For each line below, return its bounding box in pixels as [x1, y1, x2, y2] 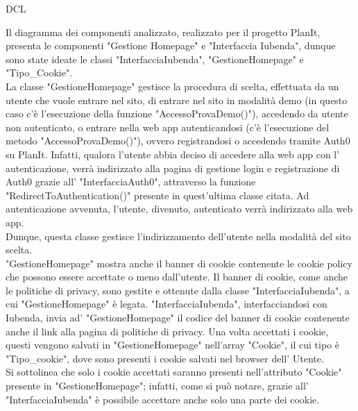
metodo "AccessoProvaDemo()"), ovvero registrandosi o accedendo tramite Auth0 [6, 133, 350, 148]
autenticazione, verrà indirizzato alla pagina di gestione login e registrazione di [6, 160, 340, 175]
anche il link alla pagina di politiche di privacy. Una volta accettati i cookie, [6, 324, 329, 338]
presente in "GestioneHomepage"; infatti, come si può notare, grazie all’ [6, 378, 309, 393]
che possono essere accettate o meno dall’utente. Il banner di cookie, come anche [6, 269, 348, 284]
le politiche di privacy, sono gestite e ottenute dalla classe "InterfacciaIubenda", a [6, 283, 350, 297]
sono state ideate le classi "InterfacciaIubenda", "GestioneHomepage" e [6, 51, 304, 66]
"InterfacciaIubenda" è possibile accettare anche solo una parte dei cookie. [6, 392, 320, 406]
